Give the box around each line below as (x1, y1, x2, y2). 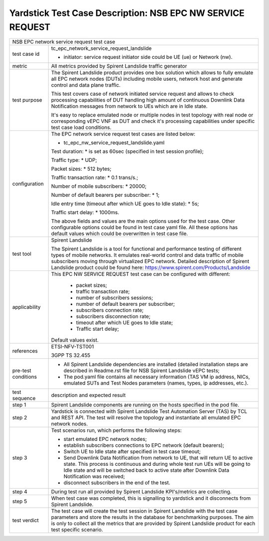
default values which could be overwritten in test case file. (51, 230, 188, 237)
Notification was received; (63, 473, 126, 480)
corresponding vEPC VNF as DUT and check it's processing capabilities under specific (51, 118, 255, 125)
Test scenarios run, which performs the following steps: (51, 427, 182, 434)
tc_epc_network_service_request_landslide (51, 45, 152, 52)
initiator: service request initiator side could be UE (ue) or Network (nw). (63, 54, 233, 61)
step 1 (12, 402, 26, 408)
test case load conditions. (51, 124, 112, 131)
